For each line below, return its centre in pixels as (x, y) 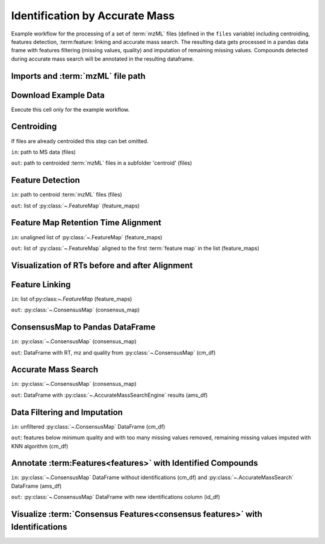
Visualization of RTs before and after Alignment (102, 265)
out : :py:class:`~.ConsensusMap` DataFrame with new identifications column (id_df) (116, 497)
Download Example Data (58, 95)
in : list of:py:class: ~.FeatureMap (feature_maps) (72, 299)
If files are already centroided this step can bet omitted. (80, 141)
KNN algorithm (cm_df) (40, 446)
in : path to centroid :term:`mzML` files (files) (67, 195)
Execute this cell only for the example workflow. (70, 109)
